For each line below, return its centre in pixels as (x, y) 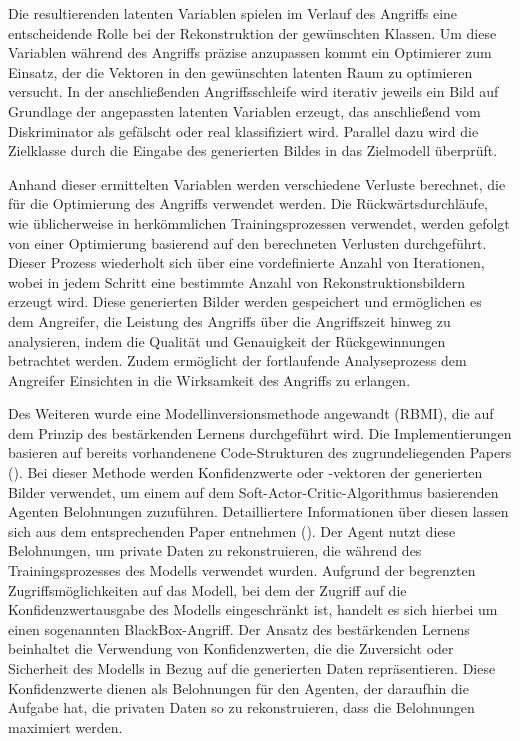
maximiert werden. (65, 726)
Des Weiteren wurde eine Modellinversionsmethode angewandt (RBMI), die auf (251, 413)
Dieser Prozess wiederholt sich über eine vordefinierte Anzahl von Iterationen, (246, 262)
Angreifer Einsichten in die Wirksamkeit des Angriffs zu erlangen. (209, 379)
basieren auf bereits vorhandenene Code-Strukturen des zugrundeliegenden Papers (260, 452)
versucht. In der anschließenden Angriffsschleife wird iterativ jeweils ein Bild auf (253, 91)
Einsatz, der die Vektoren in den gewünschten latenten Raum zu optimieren (240, 71)
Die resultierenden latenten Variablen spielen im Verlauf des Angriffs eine (233, 13)
